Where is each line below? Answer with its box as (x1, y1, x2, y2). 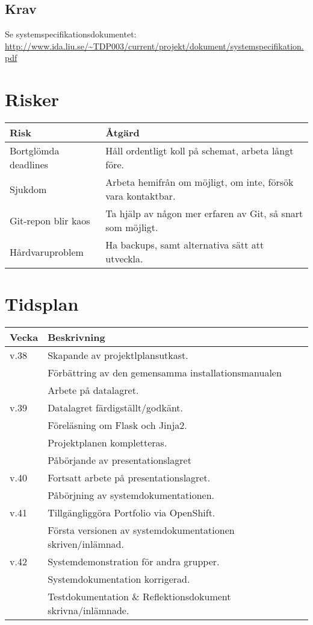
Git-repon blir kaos (10, 213, 90, 227)
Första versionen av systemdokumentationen (48, 523, 235, 538)
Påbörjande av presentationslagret (48, 453, 191, 468)
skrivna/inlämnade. (48, 603, 129, 618)
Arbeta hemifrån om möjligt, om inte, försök (105, 175, 294, 189)
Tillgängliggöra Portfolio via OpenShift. (48, 506, 215, 520)
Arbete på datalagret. (48, 383, 139, 398)
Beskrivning (48, 330, 105, 344)
